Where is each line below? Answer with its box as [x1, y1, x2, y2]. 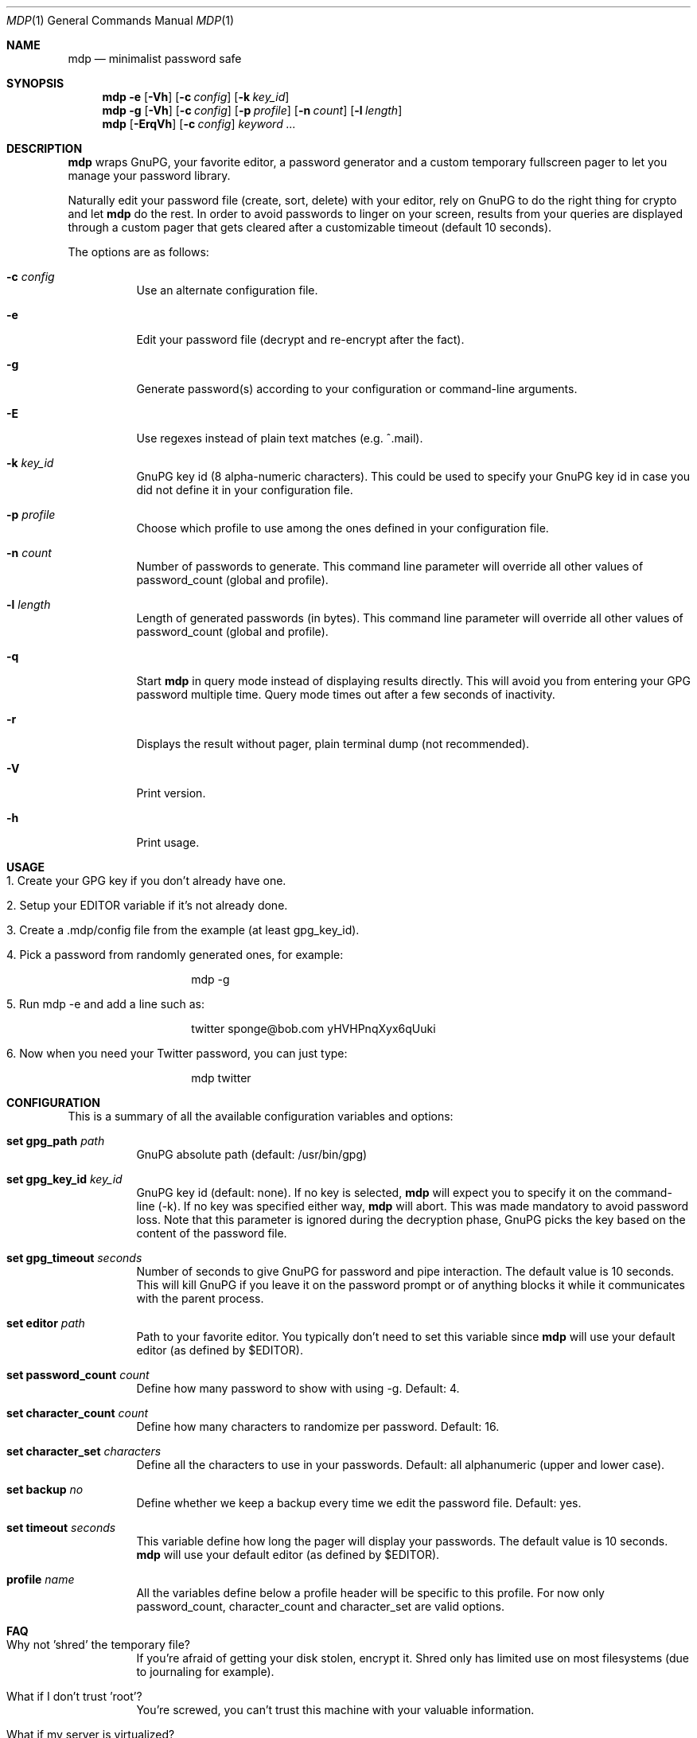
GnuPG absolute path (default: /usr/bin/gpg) [136, 1148, 368, 1161]
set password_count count [6, 1368, 150, 1381]
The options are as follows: [68, 245, 209, 259]
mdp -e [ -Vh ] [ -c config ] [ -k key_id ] [102, 90, 290, 103]
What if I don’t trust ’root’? [6, 1689, 142, 1703]
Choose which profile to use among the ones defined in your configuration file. [136, 521, 549, 535]
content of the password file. [136, 1226, 287, 1240]
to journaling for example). [136, 1665, 275, 1678]
